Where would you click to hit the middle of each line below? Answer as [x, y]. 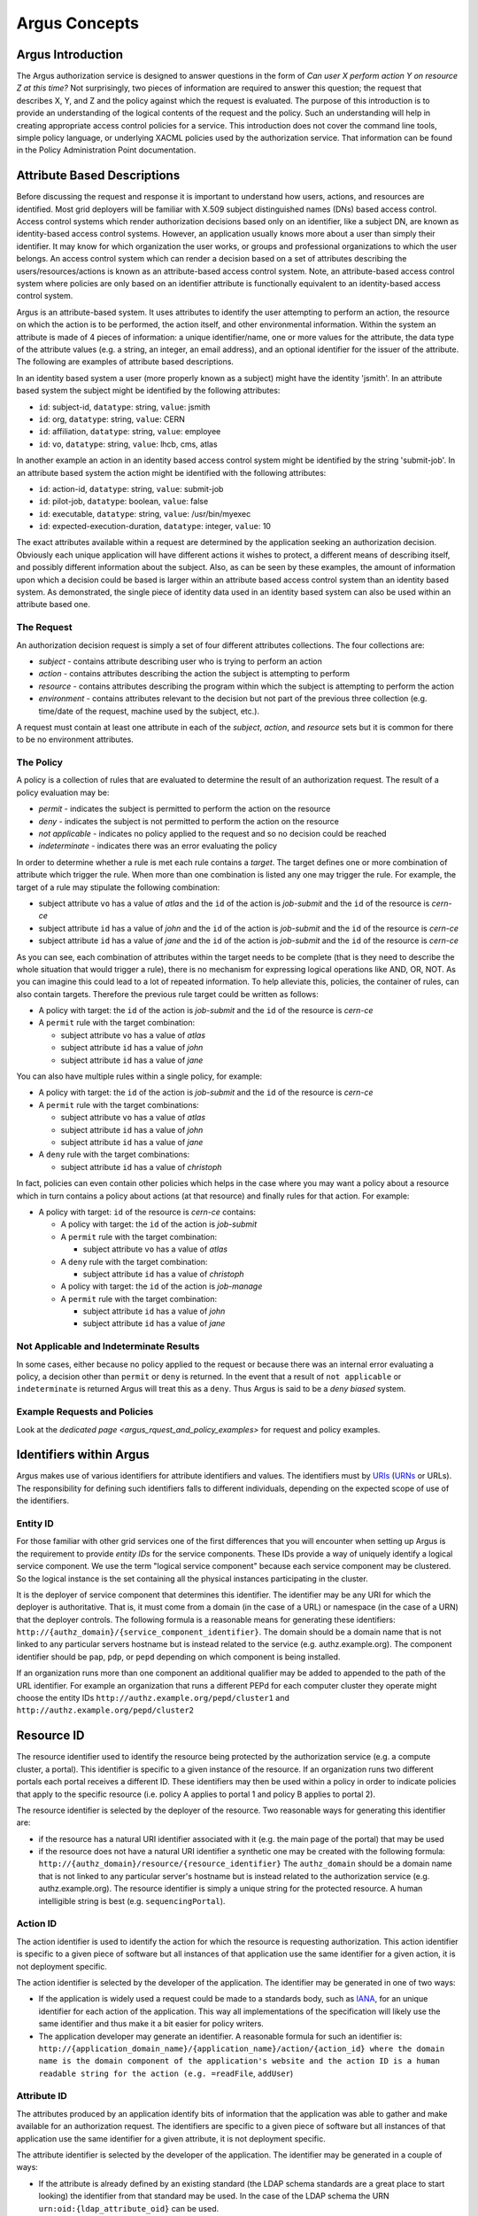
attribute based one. [53, 605]
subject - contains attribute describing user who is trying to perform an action [181, 661]
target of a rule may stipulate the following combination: [118, 887]
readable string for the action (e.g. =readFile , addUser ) [166, 2073]
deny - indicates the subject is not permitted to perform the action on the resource [189, 821]
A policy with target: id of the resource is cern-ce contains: [147, 1212]
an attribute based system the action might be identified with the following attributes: [171, 472]
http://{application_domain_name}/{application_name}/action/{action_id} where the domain [242, 2048]
